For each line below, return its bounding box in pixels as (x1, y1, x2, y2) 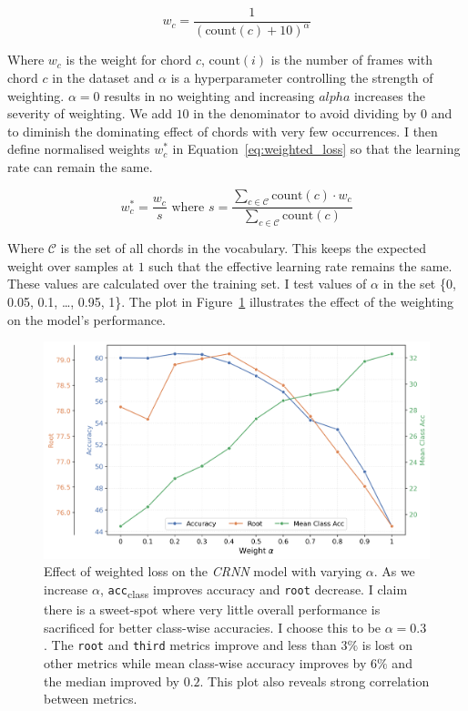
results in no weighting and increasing (104, 86, 315, 105)
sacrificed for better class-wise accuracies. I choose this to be (44, 617, 382, 636)
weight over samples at (7, 256, 134, 275)
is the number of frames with (270, 50, 432, 69)
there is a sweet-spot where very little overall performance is (44, 600, 381, 619)
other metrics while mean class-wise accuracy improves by (44, 654, 367, 673)
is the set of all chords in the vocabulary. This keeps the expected (60, 239, 426, 258)
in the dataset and (52, 68, 155, 86)
